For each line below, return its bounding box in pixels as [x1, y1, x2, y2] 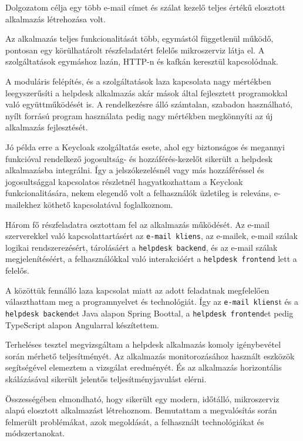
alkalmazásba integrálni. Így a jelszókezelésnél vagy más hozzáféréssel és [5, 164, 264, 176]
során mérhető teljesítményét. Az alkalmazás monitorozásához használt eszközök [5, 349, 295, 362]
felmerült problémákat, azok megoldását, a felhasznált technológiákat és [5, 415, 264, 427]
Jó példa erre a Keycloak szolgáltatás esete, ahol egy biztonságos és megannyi [5, 140, 285, 153]
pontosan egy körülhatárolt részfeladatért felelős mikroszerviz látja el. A [5, 43, 265, 56]
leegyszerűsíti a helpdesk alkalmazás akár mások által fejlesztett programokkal [5, 86, 288, 99]
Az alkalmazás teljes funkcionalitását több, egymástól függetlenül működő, [5, 32, 274, 45]
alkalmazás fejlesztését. [5, 121, 88, 133]
